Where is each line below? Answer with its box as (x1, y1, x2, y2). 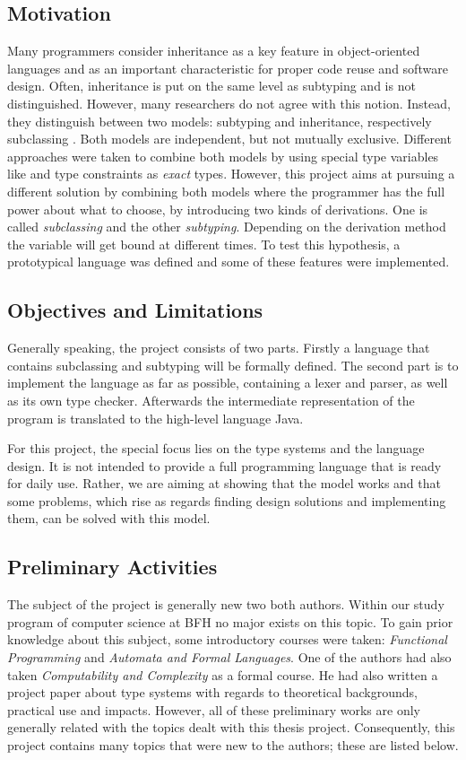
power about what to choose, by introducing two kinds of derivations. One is (7, 199, 428, 218)
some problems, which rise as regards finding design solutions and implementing (7, 491, 446, 510)
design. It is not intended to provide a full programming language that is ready (7, 456, 442, 475)
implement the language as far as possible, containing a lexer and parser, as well (7, 373, 448, 392)
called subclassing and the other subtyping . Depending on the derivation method (7, 217, 446, 236)
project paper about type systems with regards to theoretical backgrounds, (7, 683, 418, 702)
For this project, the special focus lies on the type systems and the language (7, 439, 425, 458)
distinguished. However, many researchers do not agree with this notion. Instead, (7, 93, 451, 112)
